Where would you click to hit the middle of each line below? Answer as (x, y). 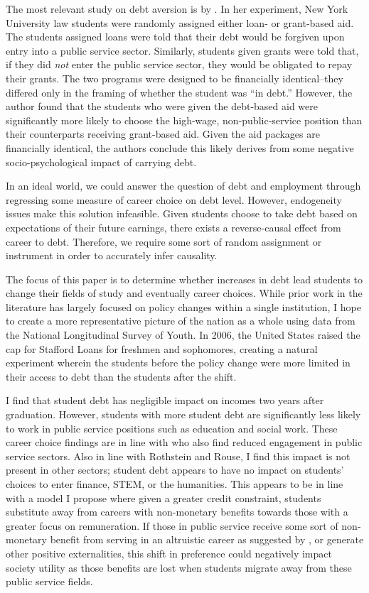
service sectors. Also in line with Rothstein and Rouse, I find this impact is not (178, 456)
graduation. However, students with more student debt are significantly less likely (183, 414)
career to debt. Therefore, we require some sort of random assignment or (164, 241)
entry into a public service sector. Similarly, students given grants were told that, (182, 50)
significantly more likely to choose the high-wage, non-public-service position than (184, 120)
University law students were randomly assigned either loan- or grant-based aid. (180, 22)
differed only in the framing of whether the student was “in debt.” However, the (179, 92)
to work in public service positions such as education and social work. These (172, 428)
